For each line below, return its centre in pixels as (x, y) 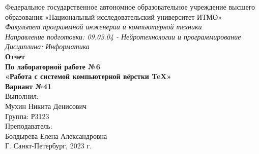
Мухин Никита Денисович (46, 106)
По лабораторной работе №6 (53, 66)
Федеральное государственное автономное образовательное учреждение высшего (130, 7)
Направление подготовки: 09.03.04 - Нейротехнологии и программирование (123, 36)
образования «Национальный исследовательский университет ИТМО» (113, 16)
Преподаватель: (29, 126)
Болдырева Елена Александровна (56, 136)
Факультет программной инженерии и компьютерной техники (104, 27)
